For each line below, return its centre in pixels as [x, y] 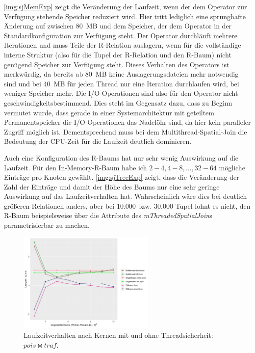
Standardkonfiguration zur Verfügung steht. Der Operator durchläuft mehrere [121, 35]
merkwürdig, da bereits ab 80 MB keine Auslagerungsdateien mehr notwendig [121, 74]
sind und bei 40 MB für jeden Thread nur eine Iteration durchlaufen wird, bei [122, 83]
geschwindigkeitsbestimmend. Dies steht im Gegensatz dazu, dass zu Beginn [118, 102]
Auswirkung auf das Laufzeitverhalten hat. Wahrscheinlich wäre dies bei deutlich [126, 196]
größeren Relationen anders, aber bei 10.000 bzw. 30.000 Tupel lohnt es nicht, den [127, 205]
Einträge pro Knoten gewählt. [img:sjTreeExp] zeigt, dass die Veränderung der [122, 177]
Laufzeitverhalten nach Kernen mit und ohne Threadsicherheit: [118, 335]
